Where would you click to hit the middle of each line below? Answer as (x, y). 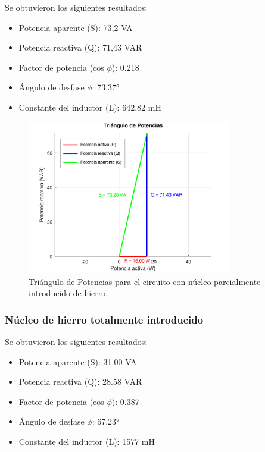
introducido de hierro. (68, 293)
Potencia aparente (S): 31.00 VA (78, 361)
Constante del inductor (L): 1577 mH (87, 441)
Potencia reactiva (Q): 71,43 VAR (80, 47)
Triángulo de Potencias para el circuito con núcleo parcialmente (145, 281)
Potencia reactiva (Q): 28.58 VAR (80, 382)
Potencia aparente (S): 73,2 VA (76, 27)
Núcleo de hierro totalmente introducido (104, 319)
